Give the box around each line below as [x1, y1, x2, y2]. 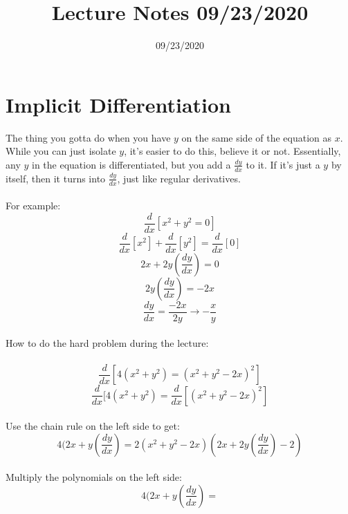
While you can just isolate [6, 144, 116, 158]
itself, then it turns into [6, 171, 106, 185]
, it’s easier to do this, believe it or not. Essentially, [124, 144, 341, 158]
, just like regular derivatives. [117, 171, 241, 185]
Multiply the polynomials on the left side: [6, 470, 182, 484]
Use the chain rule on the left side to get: [6, 419, 180, 433]
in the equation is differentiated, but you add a [31, 157, 231, 171]
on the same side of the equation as [181, 130, 332, 144]
